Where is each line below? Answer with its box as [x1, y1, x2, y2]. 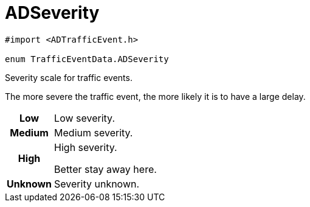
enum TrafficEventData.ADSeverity [5, 54, 169, 64]
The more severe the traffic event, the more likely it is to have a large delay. [5, 91, 306, 102]
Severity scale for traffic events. [5, 72, 133, 83]
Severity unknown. [54, 177, 140, 190]
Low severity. [54, 111, 115, 124]
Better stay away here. [54, 163, 157, 175]
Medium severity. [54, 126, 133, 139]
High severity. [54, 141, 117, 153]
